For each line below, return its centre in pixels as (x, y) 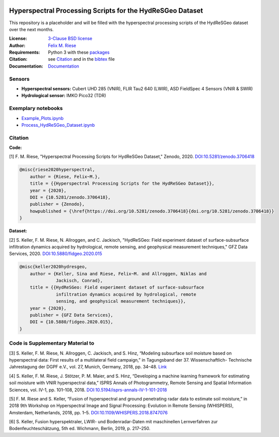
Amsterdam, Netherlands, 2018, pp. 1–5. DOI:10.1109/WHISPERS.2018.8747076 (88, 412)
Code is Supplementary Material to (52, 343)
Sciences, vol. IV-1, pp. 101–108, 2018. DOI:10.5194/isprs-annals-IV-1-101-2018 (88, 390)
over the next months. (31, 29)
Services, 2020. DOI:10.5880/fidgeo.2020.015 (56, 254)
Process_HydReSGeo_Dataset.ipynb (58, 125)
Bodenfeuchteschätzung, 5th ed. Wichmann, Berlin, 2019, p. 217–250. (80, 429)
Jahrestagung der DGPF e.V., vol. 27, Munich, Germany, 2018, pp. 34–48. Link (88, 367)
